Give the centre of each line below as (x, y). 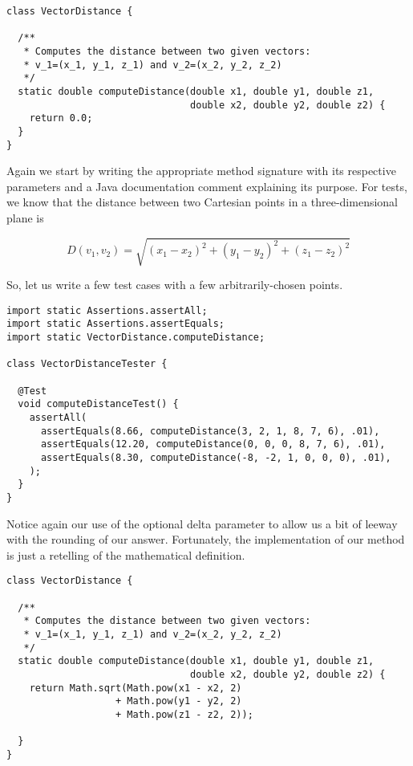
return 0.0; (61, 118)
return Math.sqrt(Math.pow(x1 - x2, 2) (136, 688)
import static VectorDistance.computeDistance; (136, 338)
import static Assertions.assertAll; (107, 310)
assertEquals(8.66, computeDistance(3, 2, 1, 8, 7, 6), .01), (210, 431)
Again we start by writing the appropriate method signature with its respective (201, 171)
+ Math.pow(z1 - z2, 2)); (184, 714)
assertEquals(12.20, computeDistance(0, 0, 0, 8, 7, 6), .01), (213, 444)
